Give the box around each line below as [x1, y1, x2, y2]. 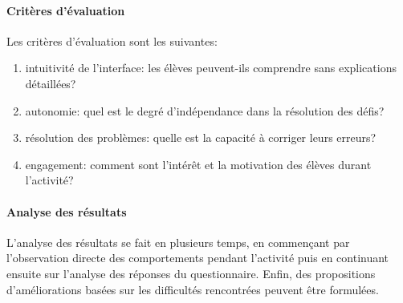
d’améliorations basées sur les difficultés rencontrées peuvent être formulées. [6, 281, 379, 297]
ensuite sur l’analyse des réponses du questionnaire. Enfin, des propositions [6, 265, 376, 281]
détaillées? [25, 75, 76, 91]
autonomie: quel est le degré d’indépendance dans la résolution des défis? [25, 102, 385, 119]
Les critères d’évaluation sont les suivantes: [6, 32, 218, 49]
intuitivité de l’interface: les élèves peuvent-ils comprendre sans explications [25, 59, 397, 76]
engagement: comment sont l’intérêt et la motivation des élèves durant [25, 156, 372, 172]
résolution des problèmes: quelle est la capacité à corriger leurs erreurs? [25, 129, 377, 146]
